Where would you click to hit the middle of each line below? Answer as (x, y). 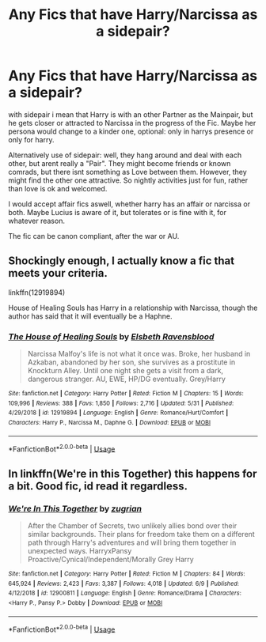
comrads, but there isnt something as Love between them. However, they (127, 172)
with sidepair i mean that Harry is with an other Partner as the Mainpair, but (131, 114)
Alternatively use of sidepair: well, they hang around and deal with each (125, 155)
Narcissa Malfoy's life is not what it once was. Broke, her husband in (139, 354)
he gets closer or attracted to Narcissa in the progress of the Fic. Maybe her (132, 123)
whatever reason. (37, 221)
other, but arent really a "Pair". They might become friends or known (120, 163)
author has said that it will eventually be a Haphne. (90, 316)
